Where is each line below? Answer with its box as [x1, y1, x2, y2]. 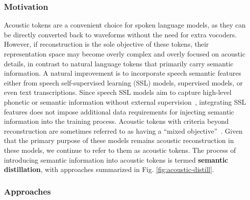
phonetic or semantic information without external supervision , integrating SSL [4, 96, 246, 107]
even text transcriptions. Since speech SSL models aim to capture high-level [4, 87, 232, 97]
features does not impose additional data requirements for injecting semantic [4, 106, 234, 116]
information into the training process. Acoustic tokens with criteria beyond [4, 116, 229, 126]
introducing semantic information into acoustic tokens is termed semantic [4, 154, 228, 165]
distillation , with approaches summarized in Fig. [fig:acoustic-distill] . [4, 164, 214, 174]
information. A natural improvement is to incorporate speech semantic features [4, 68, 241, 78]
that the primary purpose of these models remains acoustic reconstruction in [4, 135, 234, 145]
